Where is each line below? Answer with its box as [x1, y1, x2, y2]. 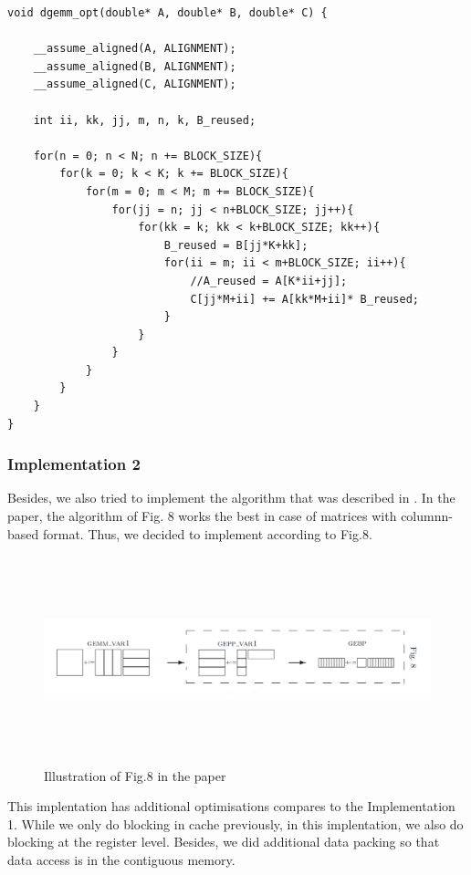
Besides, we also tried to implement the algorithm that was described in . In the [7, 488, 455, 507]
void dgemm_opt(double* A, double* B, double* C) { [7, 6, 328, 19]
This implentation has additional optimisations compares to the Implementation [7, 797, 455, 816]
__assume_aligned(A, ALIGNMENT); [33, 42, 236, 56]
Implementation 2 [7, 453, 141, 475]
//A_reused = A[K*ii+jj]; [190, 274, 348, 287]
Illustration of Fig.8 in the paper [44, 766, 226, 785]
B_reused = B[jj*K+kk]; [163, 238, 309, 252]
